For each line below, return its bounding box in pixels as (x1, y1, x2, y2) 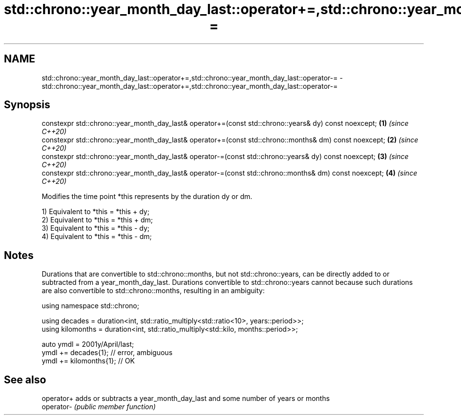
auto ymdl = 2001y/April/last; (42, 340, 134, 349)
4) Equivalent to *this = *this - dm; (42, 232, 152, 241)
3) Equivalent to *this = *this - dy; (42, 224, 150, 233)
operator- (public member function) (42, 402, 156, 411)
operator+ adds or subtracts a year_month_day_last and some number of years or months (42, 394, 330, 403)
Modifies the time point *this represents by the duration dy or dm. (42, 192, 252, 201)
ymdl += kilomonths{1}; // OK (42, 357, 135, 365)
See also (4, 373, 46, 386)
